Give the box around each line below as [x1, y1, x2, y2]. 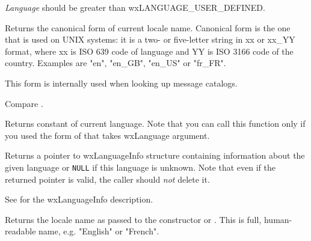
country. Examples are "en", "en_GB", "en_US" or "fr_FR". [5, 56, 226, 69]
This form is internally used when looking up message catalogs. [5, 76, 238, 89]
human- [263, 213, 292, 225]
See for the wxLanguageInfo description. [5, 193, 153, 206]
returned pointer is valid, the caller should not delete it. [5, 172, 210, 185]
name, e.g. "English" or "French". [38, 225, 159, 237]
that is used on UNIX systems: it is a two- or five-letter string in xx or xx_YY [5, 33, 295, 46]
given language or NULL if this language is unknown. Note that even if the [5, 160, 276, 173]
